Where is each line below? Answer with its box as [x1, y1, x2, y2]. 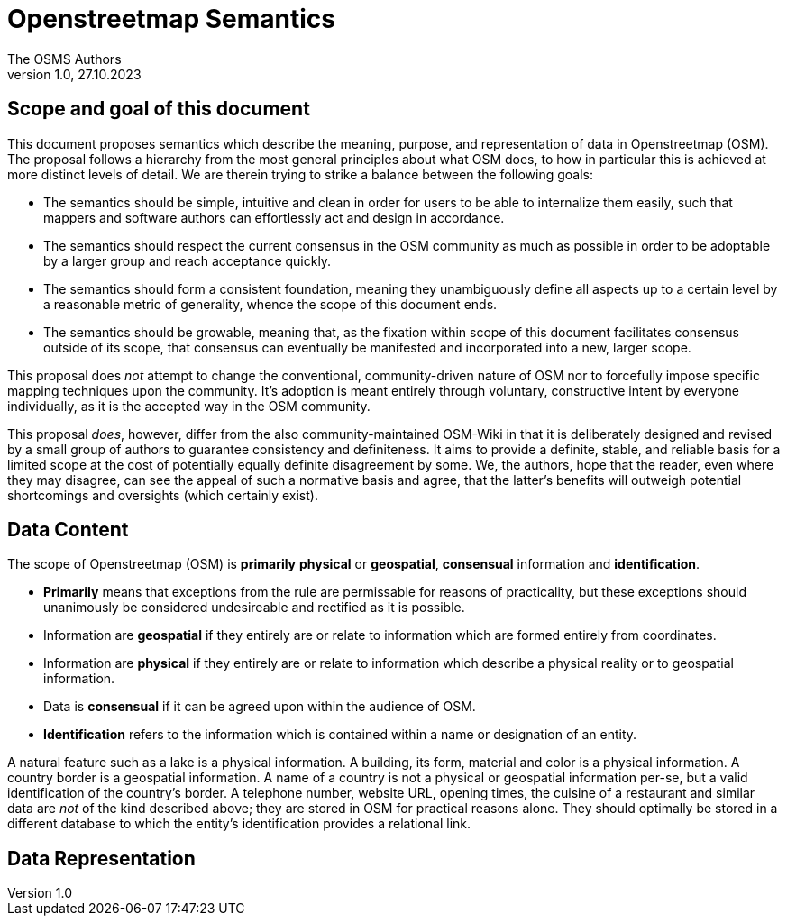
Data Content [7, 518, 129, 542]
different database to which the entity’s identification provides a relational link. [7, 816, 471, 832]
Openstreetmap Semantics [7, 4, 335, 34]
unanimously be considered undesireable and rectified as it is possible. [43, 599, 465, 616]
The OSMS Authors [7, 50, 122, 67]
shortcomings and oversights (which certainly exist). [7, 487, 318, 503]
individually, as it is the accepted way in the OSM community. [7, 398, 371, 414]
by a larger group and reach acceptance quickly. [43, 252, 332, 269]
